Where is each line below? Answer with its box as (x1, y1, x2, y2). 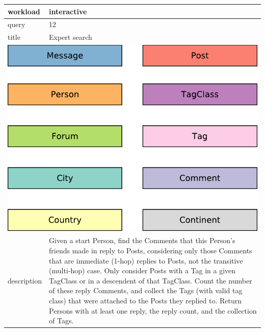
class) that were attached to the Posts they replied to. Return (49, 295, 242, 305)
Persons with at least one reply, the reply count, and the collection (49, 305, 257, 316)
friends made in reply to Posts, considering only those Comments (49, 245, 252, 256)
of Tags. (49, 315, 74, 326)
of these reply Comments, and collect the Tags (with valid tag (49, 285, 243, 296)
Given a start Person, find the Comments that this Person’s (49, 235, 235, 246)
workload (8, 6, 40, 16)
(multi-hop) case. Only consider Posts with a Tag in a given (49, 265, 236, 276)
